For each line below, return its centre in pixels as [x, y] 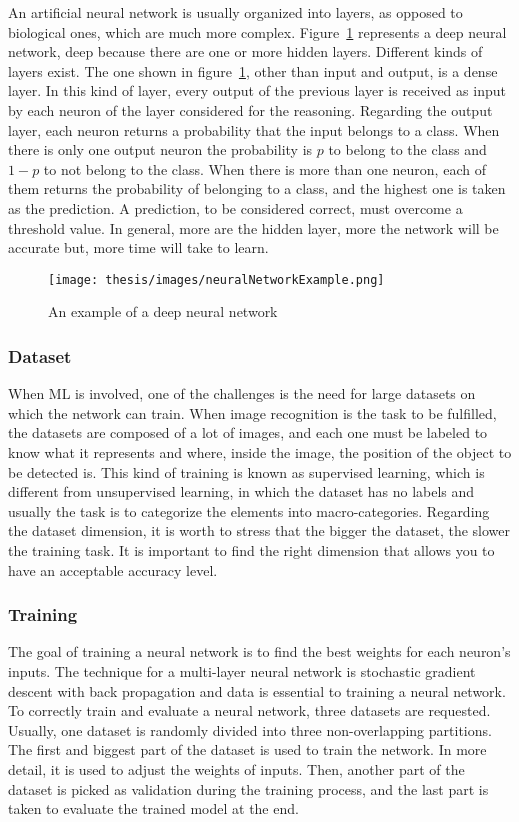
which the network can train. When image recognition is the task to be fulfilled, [252, 412]
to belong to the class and [407, 149]
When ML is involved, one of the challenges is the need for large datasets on [242, 393]
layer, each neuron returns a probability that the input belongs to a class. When [254, 129]
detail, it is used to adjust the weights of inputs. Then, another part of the [236, 768]
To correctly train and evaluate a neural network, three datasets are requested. [249, 710]
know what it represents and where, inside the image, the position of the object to [260, 451]
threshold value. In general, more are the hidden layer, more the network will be [253, 227]
